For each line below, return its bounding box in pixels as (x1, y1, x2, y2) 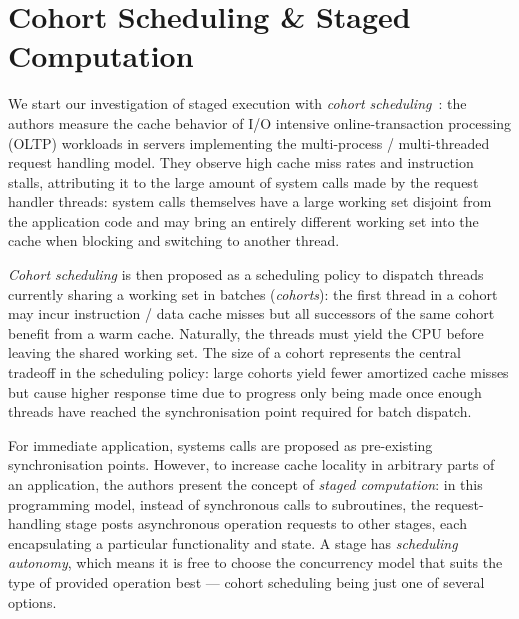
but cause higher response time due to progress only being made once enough (8, 381, 482, 402)
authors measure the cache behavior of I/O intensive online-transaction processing (8, 112, 512, 133)
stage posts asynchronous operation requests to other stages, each (65, 513, 467, 534)
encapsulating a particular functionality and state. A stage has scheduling (8, 532, 458, 553)
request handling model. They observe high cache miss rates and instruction (8, 152, 474, 173)
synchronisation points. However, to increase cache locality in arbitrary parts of (8, 454, 495, 475)
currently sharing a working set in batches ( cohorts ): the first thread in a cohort (8, 283, 498, 304)
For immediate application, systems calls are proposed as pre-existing (8, 434, 433, 455)
